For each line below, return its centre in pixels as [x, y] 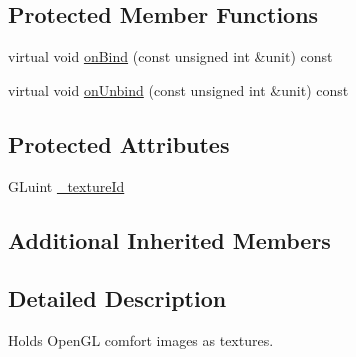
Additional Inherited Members [169, 239]
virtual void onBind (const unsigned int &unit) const [170, 56]
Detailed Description [117, 298]
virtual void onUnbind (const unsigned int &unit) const [178, 89]
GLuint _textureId [66, 185]
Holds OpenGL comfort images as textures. [141, 340]
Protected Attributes [119, 143]
